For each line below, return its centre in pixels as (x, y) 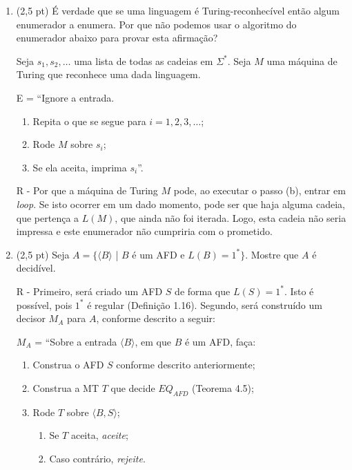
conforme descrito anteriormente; (186, 365)
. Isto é (299, 291)
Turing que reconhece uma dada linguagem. (108, 74)
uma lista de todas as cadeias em (144, 60)
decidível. (36, 268)
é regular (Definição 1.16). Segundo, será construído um (205, 304)
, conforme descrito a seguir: (156, 318)
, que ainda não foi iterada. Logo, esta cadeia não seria (231, 217)
